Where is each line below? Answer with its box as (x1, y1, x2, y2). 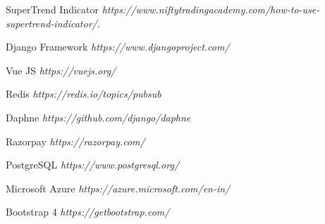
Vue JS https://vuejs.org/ (6, 62, 116, 77)
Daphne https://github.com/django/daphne (6, 110, 191, 124)
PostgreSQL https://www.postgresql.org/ (6, 157, 180, 172)
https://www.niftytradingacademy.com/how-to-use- (102, 2, 320, 16)
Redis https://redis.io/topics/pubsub (6, 86, 161, 101)
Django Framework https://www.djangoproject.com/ (6, 39, 230, 54)
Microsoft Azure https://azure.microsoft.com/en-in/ (6, 180, 231, 195)
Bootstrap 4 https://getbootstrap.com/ (6, 204, 170, 219)
